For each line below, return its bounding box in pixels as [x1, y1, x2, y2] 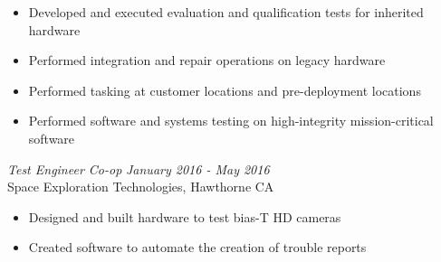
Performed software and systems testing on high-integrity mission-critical [28, 111, 434, 130]
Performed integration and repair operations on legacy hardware [28, 51, 386, 70]
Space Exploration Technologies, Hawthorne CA [7, 177, 274, 196]
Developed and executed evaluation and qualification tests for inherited [28, 3, 424, 21]
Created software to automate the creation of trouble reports [28, 238, 367, 257]
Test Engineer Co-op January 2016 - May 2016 [7, 159, 270, 178]
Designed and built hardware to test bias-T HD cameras [28, 207, 341, 226]
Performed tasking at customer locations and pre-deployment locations [28, 80, 421, 99]
